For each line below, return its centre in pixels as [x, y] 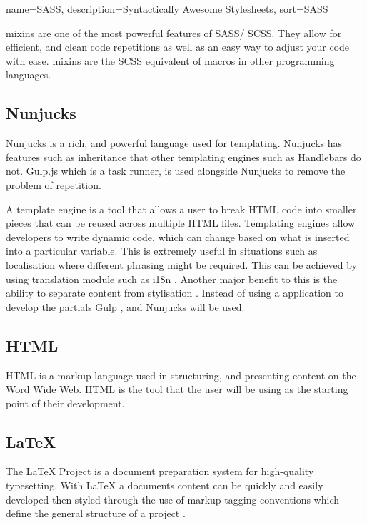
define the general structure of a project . [96, 513]
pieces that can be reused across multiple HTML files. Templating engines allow [181, 223]
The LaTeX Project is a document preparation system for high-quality [160, 471]
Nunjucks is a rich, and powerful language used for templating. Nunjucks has [174, 143]
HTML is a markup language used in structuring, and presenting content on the [181, 375]
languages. [29, 75]
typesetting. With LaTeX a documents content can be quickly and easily [165, 485]
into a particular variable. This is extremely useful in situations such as [162, 251]
